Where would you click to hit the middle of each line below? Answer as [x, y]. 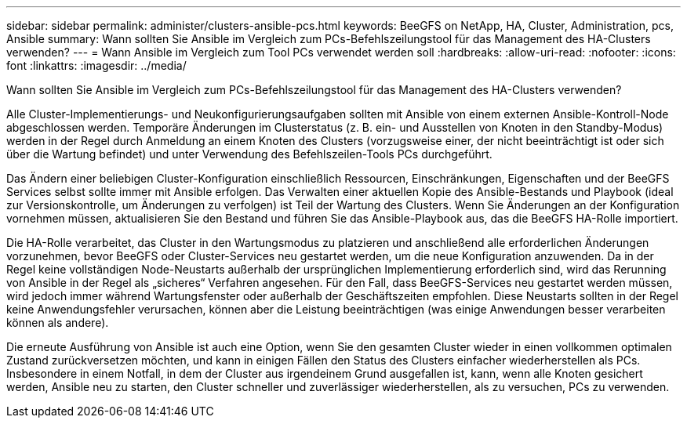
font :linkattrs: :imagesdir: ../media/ [96, 65]
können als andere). [58, 323]
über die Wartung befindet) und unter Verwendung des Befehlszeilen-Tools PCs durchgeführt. [249, 154]
